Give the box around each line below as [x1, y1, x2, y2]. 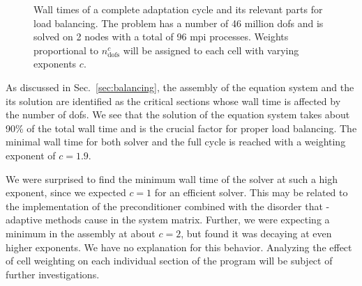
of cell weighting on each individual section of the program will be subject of [6, 253, 333, 268]
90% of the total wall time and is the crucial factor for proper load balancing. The [6, 120, 357, 135]
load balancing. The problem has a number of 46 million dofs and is [33, 15, 324, 30]
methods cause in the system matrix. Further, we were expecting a [45, 212, 330, 227]
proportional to [33, 42, 99, 57]
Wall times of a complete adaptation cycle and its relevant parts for [33, 2, 323, 16]
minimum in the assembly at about [6, 225, 156, 240]
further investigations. [6, 267, 100, 281]
